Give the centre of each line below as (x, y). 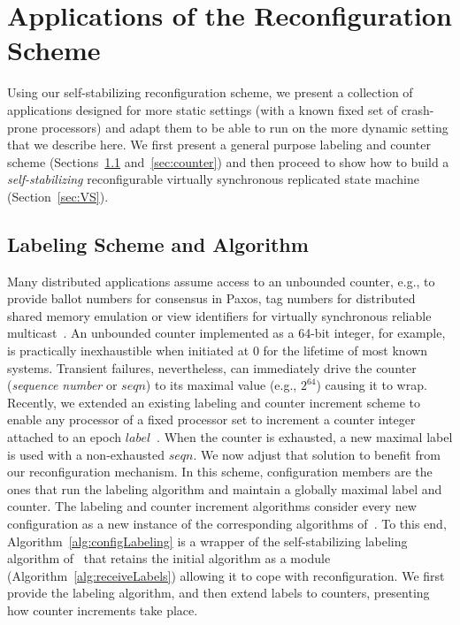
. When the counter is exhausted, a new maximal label (305, 437)
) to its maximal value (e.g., (221, 385)
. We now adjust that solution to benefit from (317, 454)
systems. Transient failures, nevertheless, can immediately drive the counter (212, 367)
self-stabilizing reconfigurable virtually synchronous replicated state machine (213, 179)
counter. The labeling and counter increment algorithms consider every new (212, 506)
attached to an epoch (65, 437)
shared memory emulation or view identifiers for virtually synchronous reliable (219, 315)
